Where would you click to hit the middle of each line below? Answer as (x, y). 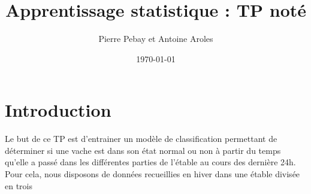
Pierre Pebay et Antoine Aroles (156, 39)
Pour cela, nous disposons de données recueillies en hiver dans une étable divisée (153, 174)
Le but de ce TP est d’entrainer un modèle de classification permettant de (141, 139)
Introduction (58, 110)
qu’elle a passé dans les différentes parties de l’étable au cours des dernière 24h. (150, 162)
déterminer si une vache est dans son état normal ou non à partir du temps (143, 150)
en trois (19, 185)
